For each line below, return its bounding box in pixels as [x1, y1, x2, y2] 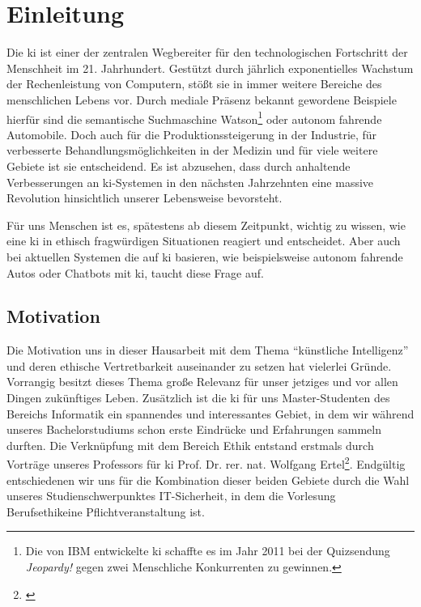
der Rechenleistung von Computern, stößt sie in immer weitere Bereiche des [6, 75, 382, 92]
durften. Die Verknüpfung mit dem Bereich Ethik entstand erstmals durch [6, 436, 374, 453]
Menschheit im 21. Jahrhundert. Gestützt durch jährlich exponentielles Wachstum [6, 59, 414, 76]
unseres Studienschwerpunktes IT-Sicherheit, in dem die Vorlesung [6, 487, 336, 504]
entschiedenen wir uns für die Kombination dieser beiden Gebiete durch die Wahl [6, 471, 410, 488]
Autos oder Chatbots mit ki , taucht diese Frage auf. [6, 264, 264, 281]
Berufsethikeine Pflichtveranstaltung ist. [6, 503, 205, 520]
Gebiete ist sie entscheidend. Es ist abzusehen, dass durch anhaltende [6, 157, 351, 174]
